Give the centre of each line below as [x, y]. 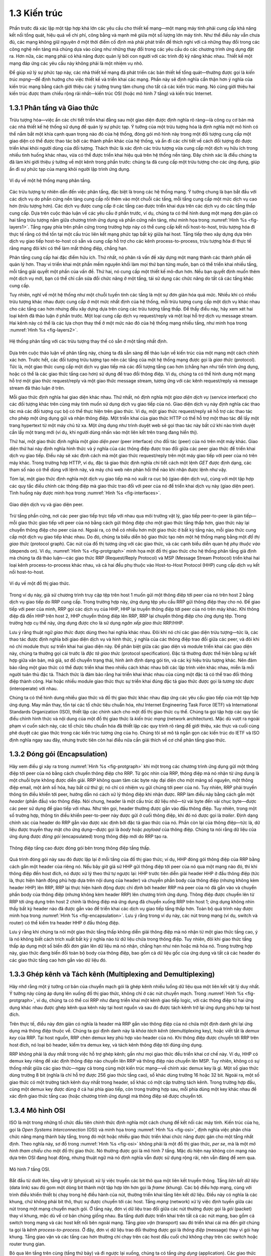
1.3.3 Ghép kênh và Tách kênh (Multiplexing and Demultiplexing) [112, 974]
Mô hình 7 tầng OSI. [30, 1169]
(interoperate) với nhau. [34, 688]
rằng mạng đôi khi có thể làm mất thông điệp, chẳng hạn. [69, 248]
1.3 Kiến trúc [36, 13]
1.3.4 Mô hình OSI [37, 1111]
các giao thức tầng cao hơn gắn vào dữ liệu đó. [58, 960]
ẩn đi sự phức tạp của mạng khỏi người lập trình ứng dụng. [70, 169]
